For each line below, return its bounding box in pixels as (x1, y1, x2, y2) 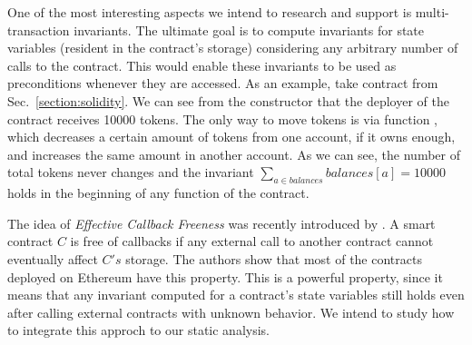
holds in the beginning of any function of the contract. (7, 183, 310, 202)
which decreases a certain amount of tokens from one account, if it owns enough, (7, 127, 456, 146)
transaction (7, 20, 70, 39)
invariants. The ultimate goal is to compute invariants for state (74, 20, 425, 39)
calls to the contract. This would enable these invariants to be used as (7, 55, 397, 74)
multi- (415, 3, 449, 21)
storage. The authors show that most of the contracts (125, 249, 422, 268)
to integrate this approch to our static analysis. (7, 320, 270, 340)
